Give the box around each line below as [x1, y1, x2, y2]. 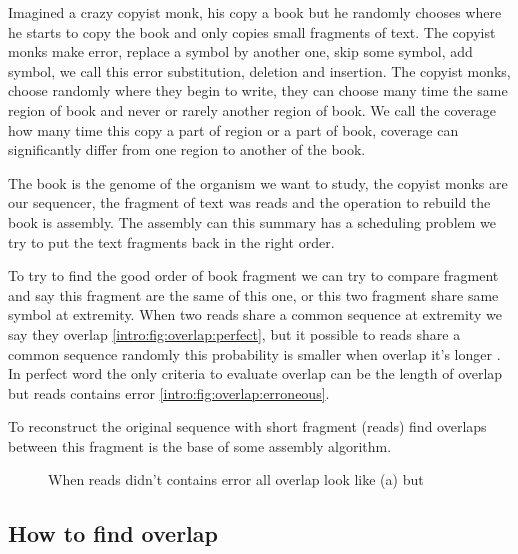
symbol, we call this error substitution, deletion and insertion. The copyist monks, [8, 60, 511, 81]
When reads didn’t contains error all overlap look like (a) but [48, 469, 424, 490]
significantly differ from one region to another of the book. [8, 139, 366, 160]
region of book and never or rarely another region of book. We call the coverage [8, 99, 496, 120]
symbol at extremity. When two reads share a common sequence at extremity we [8, 304, 502, 325]
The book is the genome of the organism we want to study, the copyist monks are [8, 172, 508, 193]
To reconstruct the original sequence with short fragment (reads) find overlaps [8, 416, 487, 437]
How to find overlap [8, 518, 218, 549]
